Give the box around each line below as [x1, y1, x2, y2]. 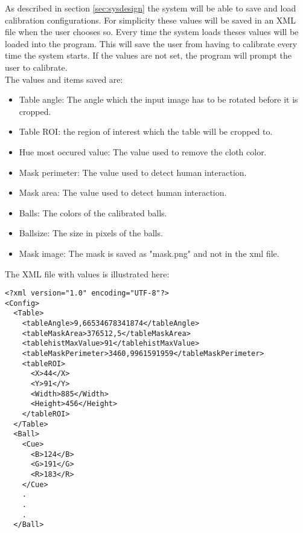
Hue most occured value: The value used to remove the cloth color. [19, 145, 267, 158]
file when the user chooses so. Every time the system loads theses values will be [5, 25, 299, 38]
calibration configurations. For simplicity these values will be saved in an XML [5, 13, 296, 26]
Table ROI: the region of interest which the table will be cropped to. [19, 125, 273, 138]
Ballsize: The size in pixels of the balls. [19, 227, 163, 239]
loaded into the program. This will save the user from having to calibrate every [5, 37, 298, 50]
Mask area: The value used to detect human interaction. [19, 186, 227, 199]
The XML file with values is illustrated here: [5, 267, 170, 280]
